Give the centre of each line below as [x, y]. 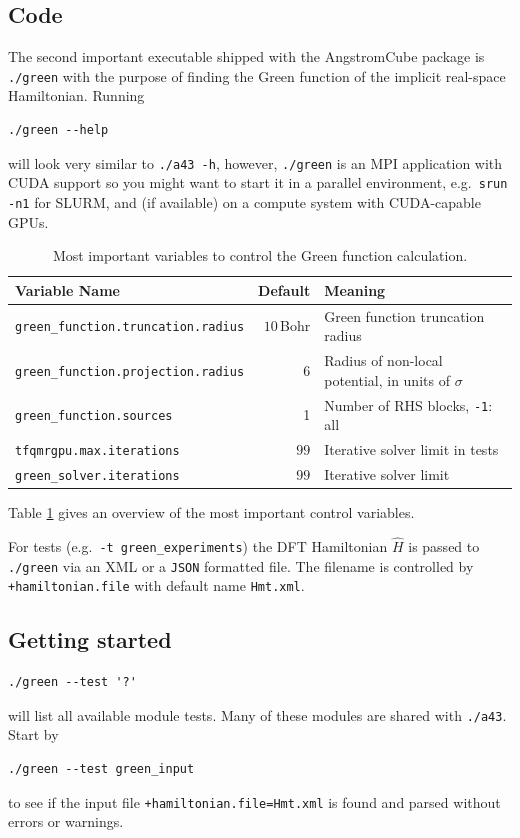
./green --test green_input [101, 768]
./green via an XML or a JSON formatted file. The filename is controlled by [241, 565]
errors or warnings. [66, 821]
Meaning [355, 289]
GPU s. [28, 221]
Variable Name [67, 289]
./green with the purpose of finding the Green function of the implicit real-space [257, 75]
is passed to [444, 545]
